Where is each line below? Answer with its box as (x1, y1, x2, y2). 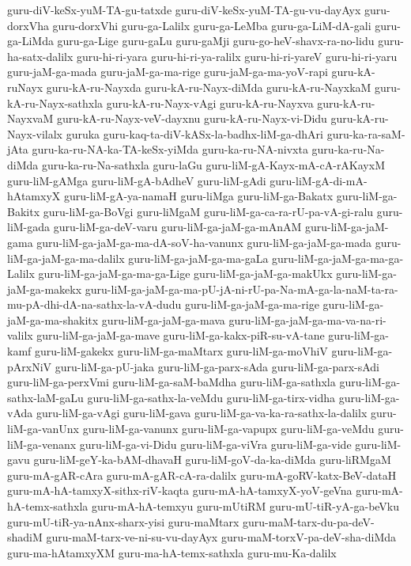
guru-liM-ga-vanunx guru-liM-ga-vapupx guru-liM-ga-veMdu (82, 420, 375, 437)
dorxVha (7, 17, 49, 33)
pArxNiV (7, 358, 52, 374)
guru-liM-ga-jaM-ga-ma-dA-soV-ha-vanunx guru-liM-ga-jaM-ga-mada (36, 234, 372, 250)
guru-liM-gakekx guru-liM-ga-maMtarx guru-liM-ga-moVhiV (34, 343, 328, 359)
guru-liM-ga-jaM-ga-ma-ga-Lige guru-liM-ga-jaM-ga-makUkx (38, 265, 333, 282)
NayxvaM (7, 110, 54, 127)
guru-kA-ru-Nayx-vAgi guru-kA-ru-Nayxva (106, 94, 314, 111)
